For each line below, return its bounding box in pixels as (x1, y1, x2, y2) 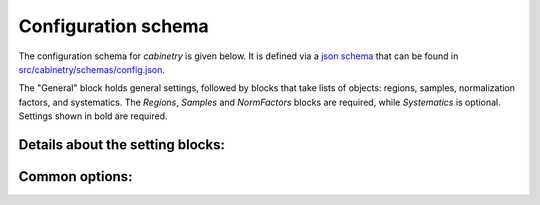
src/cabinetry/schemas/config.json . (18, 63, 165, 75)
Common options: (18, 168, 133, 185)
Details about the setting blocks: (18, 136, 225, 153)
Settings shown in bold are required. (18, 110, 169, 122)
